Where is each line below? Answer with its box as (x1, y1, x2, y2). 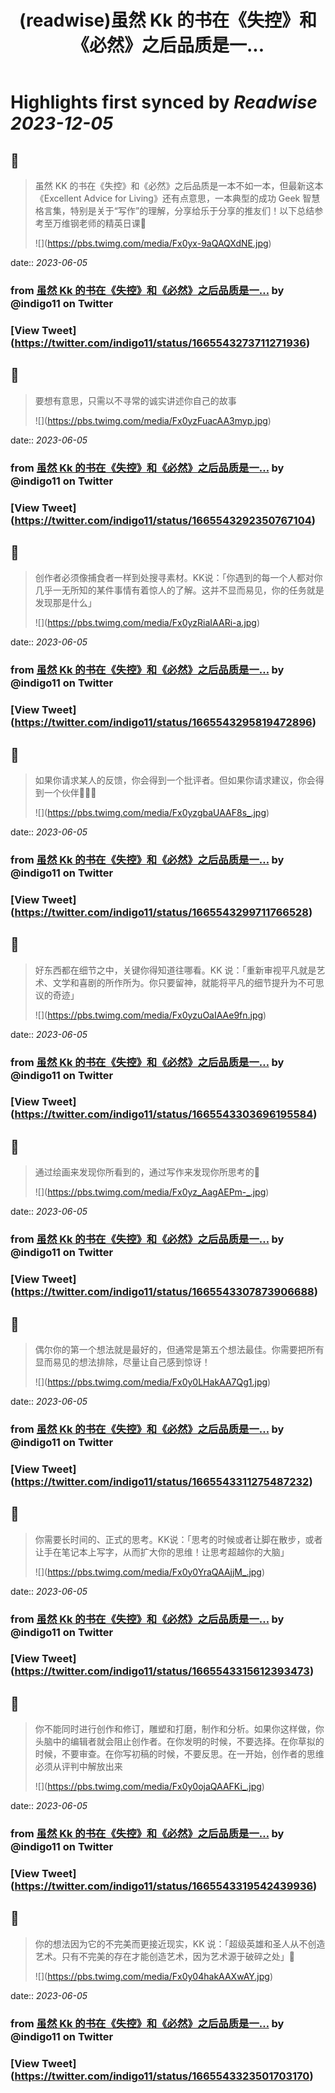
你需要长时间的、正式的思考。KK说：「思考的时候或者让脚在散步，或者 (34, 1533, 323, 1545)
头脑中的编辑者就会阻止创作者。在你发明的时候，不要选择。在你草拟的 (34, 1736, 325, 1748)
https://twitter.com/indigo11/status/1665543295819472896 (14, 716, 313, 730)
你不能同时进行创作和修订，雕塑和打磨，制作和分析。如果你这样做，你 (34, 1723, 325, 1735)
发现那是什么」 (34, 597, 97, 609)
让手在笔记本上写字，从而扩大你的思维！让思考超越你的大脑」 (34, 1546, 290, 1558)
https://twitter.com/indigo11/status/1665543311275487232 (14, 1474, 310, 1488)
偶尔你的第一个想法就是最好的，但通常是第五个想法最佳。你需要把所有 (34, 1343, 325, 1355)
